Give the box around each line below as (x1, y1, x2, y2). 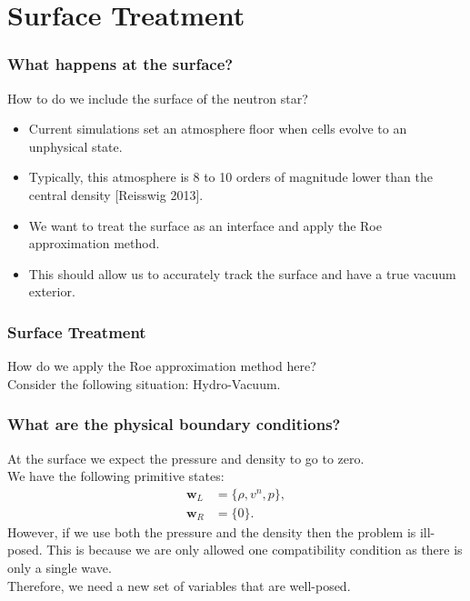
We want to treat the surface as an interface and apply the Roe (28, 215, 382, 235)
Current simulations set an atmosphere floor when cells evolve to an (28, 119, 407, 138)
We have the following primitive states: (7, 466, 225, 486)
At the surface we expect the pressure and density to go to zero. (7, 448, 365, 467)
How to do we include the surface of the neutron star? (7, 88, 308, 107)
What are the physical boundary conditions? (7, 413, 341, 436)
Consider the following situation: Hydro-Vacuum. (7, 374, 281, 393)
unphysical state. (28, 136, 123, 155)
